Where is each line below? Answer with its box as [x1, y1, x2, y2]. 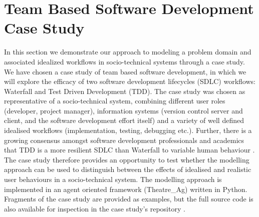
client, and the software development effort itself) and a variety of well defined [4, 115, 244, 125]
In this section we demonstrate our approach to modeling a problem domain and [4, 46, 251, 57]
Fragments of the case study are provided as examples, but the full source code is [4, 193, 253, 204]
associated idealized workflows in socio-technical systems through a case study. [4, 56, 245, 66]
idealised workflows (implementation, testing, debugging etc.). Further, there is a [4, 125, 252, 135]
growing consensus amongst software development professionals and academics [4, 134, 244, 145]
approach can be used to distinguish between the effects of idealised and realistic [4, 164, 251, 174]
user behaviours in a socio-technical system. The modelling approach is [4, 174, 222, 184]
